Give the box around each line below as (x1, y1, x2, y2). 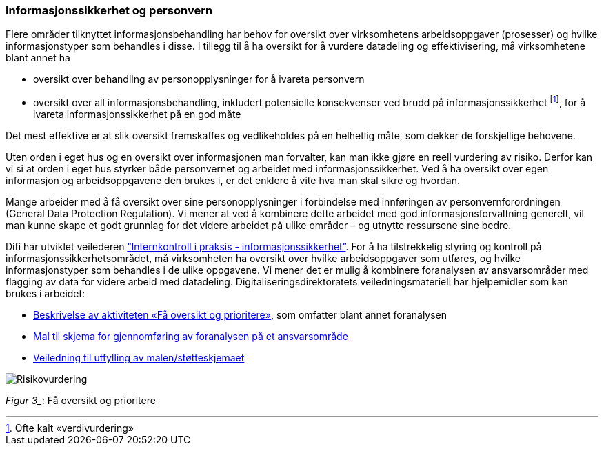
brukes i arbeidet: (6, 288, 85, 300)
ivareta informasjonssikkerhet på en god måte (33, 108, 241, 121)
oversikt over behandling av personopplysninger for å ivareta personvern (33, 73, 365, 86)
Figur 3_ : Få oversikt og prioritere (6, 394, 156, 407)
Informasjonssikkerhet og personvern (6, 3, 213, 17)
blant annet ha (6, 52, 70, 64)
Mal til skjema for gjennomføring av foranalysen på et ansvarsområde (33, 330, 348, 343)
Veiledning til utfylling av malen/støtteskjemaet (33, 352, 245, 364)
